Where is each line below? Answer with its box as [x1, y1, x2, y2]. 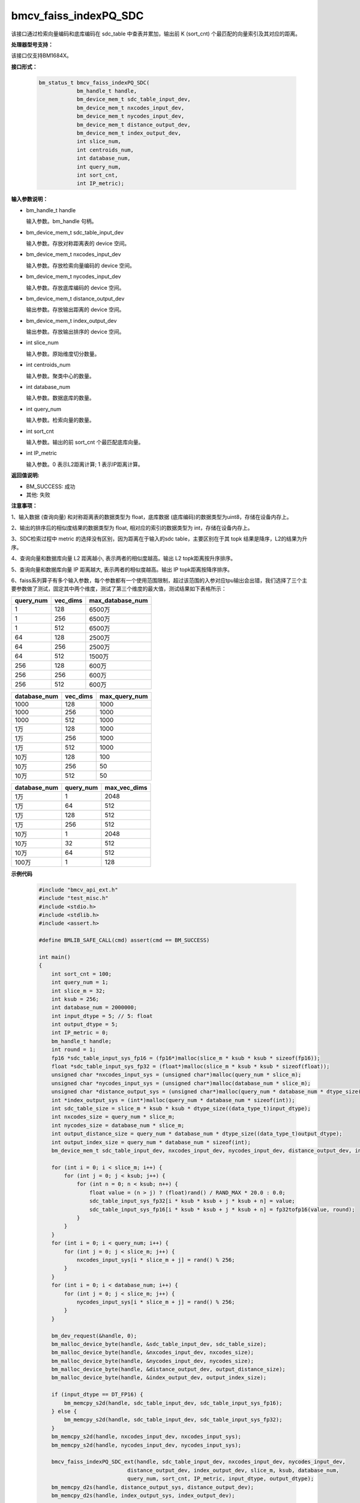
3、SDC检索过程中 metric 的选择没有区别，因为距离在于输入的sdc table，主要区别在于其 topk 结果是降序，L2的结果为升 [11, 535, 308, 542]
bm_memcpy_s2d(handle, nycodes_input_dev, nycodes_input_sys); [51, 1442, 242, 1448]
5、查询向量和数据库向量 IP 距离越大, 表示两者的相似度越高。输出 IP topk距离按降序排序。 [11, 566, 233, 573]
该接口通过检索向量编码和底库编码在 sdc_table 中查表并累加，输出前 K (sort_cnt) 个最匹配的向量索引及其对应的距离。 [11, 30, 301, 37]
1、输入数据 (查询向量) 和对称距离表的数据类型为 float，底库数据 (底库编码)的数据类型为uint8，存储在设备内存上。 [11, 513, 292, 520]
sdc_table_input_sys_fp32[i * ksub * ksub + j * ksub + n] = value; [89, 1198, 295, 1205]
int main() [38, 954, 71, 960]
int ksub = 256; [51, 996, 99, 1002]
